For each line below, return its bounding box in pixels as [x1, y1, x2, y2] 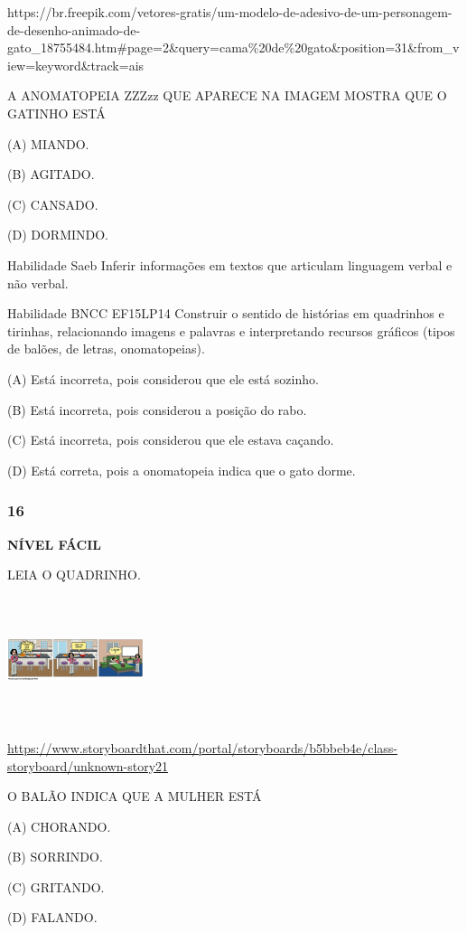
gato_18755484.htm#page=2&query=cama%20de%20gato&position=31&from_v [7, 38, 460, 57]
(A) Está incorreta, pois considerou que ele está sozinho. [7, 369, 319, 388]
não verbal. [7, 273, 69, 292]
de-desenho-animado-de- [7, 20, 141, 39]
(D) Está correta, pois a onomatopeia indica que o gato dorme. [7, 460, 356, 479]
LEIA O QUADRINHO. [7, 565, 141, 584]
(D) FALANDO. [7, 908, 98, 927]
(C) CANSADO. [7, 194, 98, 213]
